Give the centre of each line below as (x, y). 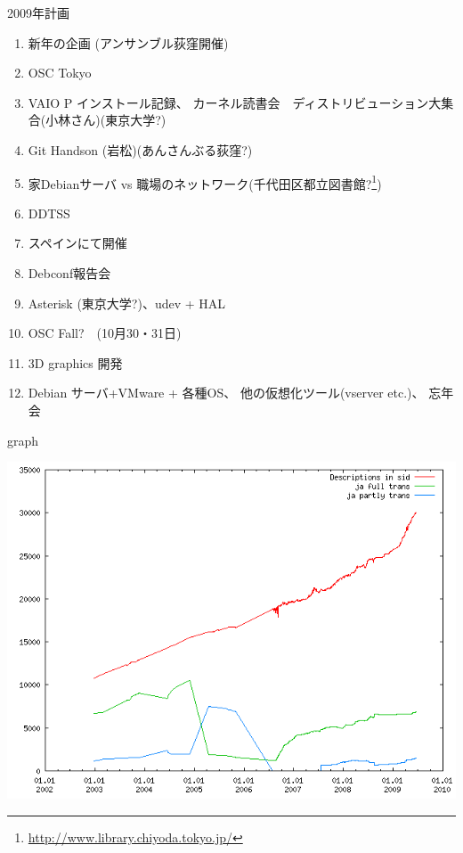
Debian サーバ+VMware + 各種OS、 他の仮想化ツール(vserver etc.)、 (226, 393)
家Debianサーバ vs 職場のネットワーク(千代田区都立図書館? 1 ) (205, 182)
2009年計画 (38, 12)
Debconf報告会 (69, 273)
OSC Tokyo (60, 73)
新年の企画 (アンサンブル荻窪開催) (128, 42)
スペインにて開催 (77, 243)
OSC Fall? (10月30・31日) (105, 333)
